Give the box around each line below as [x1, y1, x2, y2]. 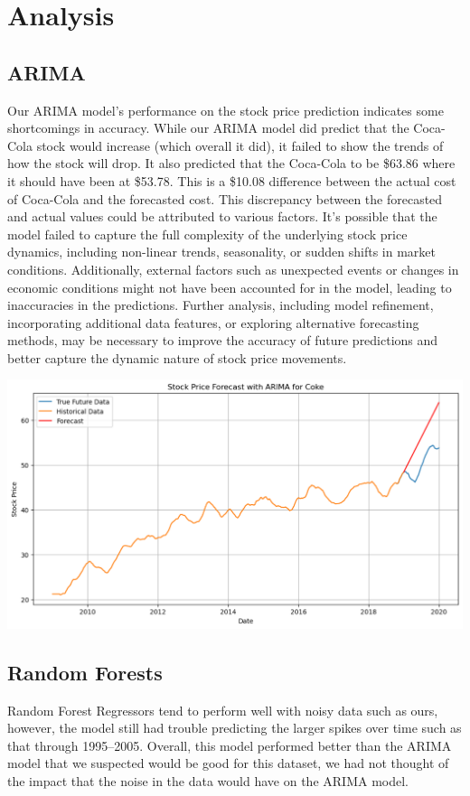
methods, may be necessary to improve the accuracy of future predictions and [7, 331, 438, 350]
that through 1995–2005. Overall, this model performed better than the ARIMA [7, 735, 452, 754]
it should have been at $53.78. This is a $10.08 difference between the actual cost [7, 171, 456, 190]
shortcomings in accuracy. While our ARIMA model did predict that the [7, 118, 409, 137]
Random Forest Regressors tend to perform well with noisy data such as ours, [7, 700, 438, 719]
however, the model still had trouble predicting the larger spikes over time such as [7, 718, 462, 737]
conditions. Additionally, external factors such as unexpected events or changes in [7, 259, 459, 278]
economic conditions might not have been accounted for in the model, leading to [7, 277, 452, 296]
